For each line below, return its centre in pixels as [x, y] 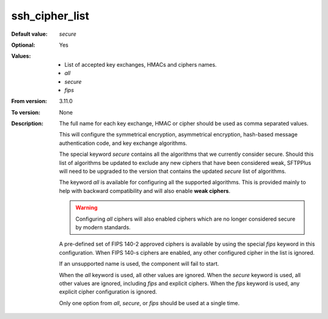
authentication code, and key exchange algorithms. [123, 143]
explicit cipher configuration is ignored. [108, 292]
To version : [26, 112]
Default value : [29, 34]
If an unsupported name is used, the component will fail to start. [139, 264]
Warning [87, 208]
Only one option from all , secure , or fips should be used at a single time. [149, 303]
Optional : [23, 45]
